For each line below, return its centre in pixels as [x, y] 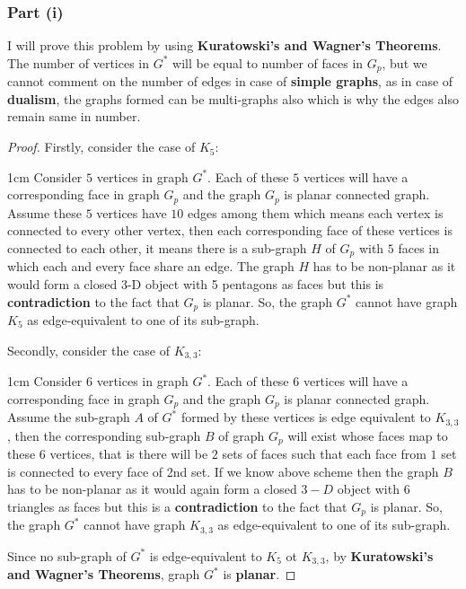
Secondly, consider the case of [89, 350]
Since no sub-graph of [67, 555]
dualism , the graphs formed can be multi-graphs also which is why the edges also [233, 98]
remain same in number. [74, 116]
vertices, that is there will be [129, 453]
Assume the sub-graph [69, 417]
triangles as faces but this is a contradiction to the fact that [177, 506]
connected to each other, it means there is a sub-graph [157, 247]
